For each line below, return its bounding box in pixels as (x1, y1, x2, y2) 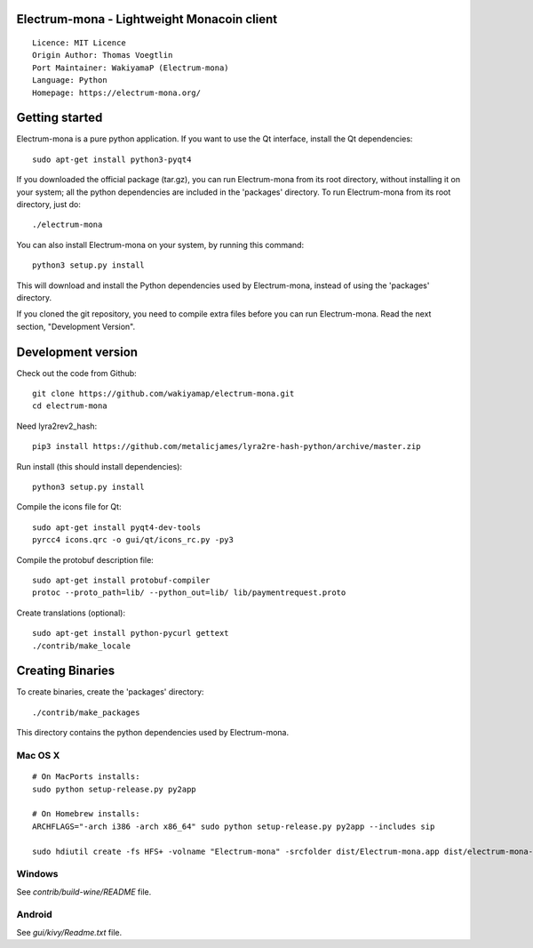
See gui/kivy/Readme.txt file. (16, 927, 123, 937)
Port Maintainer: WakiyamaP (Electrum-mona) (32, 62, 230, 73)
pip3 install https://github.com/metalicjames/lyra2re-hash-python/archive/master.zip (32, 441, 421, 452)
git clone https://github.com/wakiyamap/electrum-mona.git (32, 389, 295, 399)
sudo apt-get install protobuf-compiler (32, 574, 211, 585)
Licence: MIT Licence (32, 38, 126, 48)
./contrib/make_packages (32, 707, 140, 718)
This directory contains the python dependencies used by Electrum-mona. (16, 727, 289, 738)
